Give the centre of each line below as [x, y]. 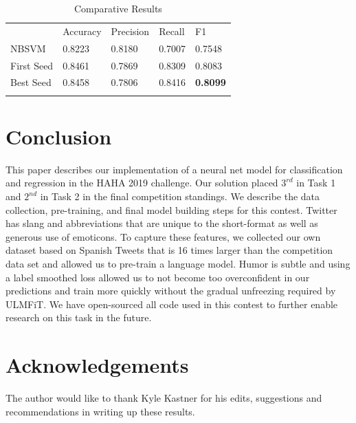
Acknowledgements [97, 365]
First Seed [32, 65]
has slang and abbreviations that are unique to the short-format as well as [162, 223]
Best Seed [31, 82]
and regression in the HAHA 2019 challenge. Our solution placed [142, 183]
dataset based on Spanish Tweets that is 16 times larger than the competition [169, 250]
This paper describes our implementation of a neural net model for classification [174, 169]
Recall [172, 31]
